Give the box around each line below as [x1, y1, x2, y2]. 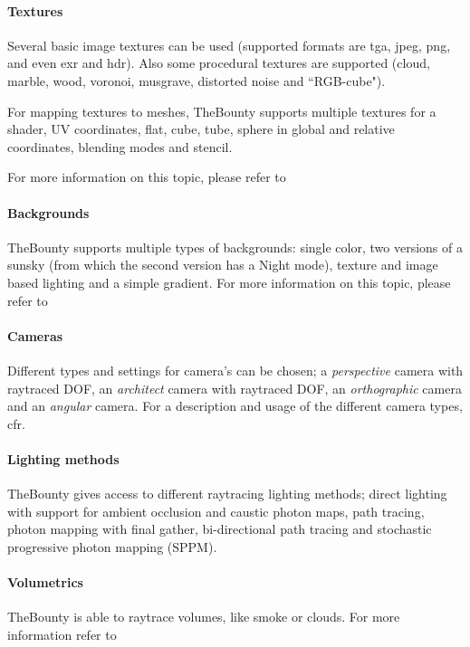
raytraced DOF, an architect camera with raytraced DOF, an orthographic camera [7, 378, 462, 397]
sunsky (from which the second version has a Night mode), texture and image [7, 255, 438, 274]
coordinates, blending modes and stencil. [7, 137, 233, 156]
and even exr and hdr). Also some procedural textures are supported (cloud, [7, 53, 430, 72]
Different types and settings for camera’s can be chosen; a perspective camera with [7, 360, 464, 379]
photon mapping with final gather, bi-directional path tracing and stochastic [7, 519, 432, 538]
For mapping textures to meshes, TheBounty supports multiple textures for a [7, 101, 436, 120]
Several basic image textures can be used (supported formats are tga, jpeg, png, [7, 35, 451, 54]
